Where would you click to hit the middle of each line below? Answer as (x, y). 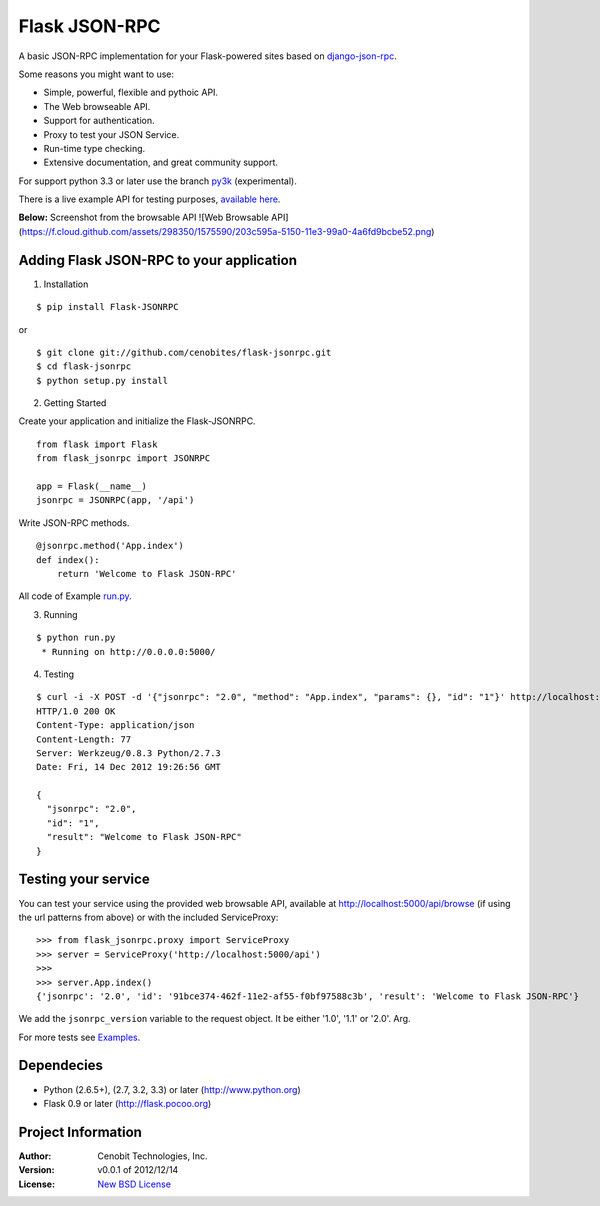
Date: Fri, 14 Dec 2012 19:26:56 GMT (129, 767)
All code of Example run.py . (75, 596)
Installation (66, 284)
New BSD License (134, 1184)
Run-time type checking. (94, 148)
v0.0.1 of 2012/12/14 (138, 1170)
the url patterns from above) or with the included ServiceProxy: (148, 917)
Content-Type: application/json (115, 725)
